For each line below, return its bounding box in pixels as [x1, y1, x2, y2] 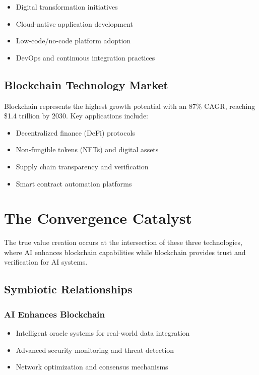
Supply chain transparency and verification [16, 161, 149, 171]
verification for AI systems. [4, 257, 88, 267]
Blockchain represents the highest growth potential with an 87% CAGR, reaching [4, 100, 255, 111]
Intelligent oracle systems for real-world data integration [16, 328, 190, 338]
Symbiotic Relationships [4, 281, 133, 297]
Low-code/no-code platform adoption [16, 35, 131, 46]
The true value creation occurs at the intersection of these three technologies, [4, 237, 242, 247]
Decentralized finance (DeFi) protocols [16, 127, 135, 138]
